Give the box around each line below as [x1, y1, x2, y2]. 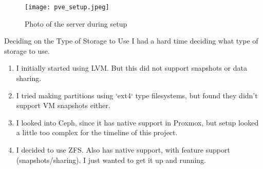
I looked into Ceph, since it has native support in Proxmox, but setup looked [16, 117, 259, 128]
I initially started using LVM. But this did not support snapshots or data [16, 62, 247, 73]
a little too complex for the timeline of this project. [16, 127, 178, 138]
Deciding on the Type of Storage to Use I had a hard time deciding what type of [4, 35, 258, 46]
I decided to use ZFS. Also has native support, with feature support [16, 144, 230, 155]
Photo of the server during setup [25, 18, 127, 29]
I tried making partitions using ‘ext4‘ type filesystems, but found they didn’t [16, 90, 258, 100]
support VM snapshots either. [16, 100, 110, 111]
